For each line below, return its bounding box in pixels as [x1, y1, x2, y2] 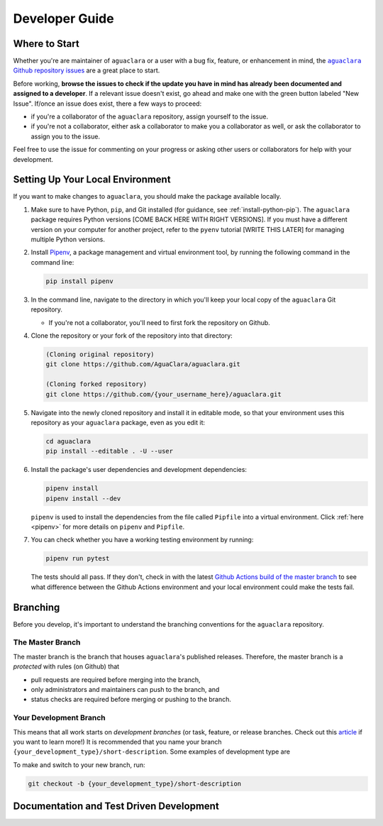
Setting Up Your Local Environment [13, 174, 171, 186]
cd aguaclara [45, 437, 91, 445]
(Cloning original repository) [45, 350, 155, 358]
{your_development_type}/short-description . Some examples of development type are [13, 747, 291, 756]
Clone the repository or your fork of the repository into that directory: [30, 331, 233, 340]
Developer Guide [13, 11, 114, 26]
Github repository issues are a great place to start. [13, 66, 160, 75]
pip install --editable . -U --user [45, 447, 174, 456]
